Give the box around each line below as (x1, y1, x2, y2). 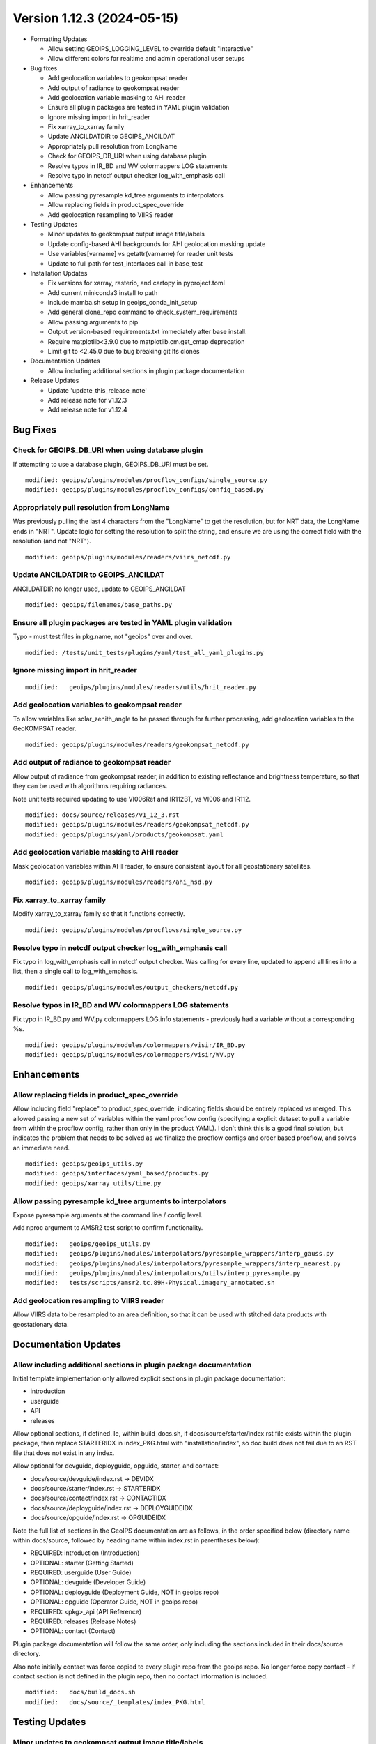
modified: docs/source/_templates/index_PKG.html (25, 1698, 205, 1706)
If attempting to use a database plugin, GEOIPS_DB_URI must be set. (13, 460, 209, 468)
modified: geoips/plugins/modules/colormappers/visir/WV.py (25, 1051, 235, 1058)
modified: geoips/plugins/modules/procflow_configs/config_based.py (25, 486, 264, 494)
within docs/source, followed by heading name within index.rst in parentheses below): (13, 1535, 260, 1544)
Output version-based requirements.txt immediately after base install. (47, 328, 247, 336)
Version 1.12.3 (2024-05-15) (13, 10, 179, 26)
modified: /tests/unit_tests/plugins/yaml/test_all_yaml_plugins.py (25, 649, 264, 656)
